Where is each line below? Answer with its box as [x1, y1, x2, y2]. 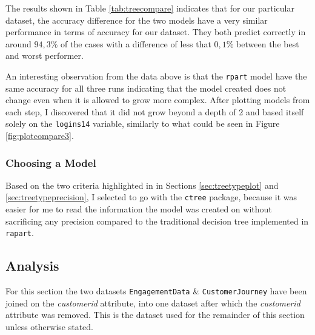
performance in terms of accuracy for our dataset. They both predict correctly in [5, 25, 306, 38]
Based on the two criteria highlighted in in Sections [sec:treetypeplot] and [5, 178, 279, 191]
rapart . [5, 226, 34, 239]
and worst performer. [5, 49, 84, 62]
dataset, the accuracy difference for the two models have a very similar [5, 13, 268, 26]
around [5, 37, 31, 50]
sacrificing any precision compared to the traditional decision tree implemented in [5, 214, 309, 227]
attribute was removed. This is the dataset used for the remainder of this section [5, 308, 305, 321]
